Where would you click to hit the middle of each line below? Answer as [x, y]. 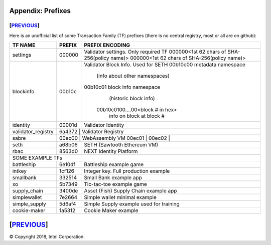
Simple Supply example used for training [132, 204]
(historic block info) [132, 99]
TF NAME [24, 45]
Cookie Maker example [111, 210]
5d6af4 [67, 204]
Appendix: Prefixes [40, 11]
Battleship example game [114, 164]
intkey [20, 171]
